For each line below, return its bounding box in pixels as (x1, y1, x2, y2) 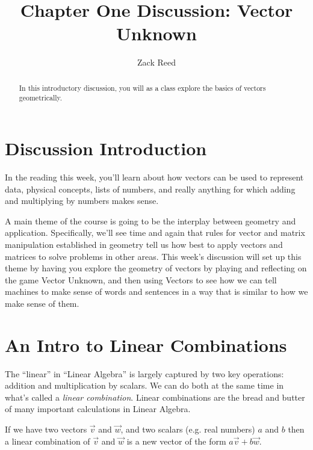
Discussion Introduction (5, 136, 207, 161)
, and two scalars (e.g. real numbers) (120, 422, 255, 435)
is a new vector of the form (126, 434, 226, 447)
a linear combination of (5, 434, 90, 447)
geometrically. (19, 93, 63, 103)
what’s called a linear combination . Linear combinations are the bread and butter (5, 390, 305, 403)
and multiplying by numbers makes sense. (5, 194, 159, 207)
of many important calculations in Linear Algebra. (5, 402, 191, 415)
